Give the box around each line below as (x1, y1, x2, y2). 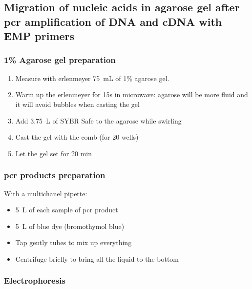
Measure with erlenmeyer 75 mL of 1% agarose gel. (15, 73, 169, 83)
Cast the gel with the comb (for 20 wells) (15, 132, 139, 142)
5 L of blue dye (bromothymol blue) (15, 221, 125, 231)
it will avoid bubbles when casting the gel (15, 99, 140, 109)
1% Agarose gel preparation (4, 54, 116, 66)
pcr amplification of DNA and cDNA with (4, 14, 222, 29)
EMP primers (4, 28, 75, 43)
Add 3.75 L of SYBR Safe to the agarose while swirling (15, 115, 182, 125)
